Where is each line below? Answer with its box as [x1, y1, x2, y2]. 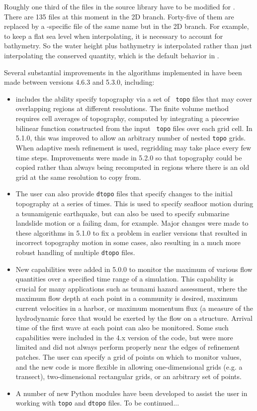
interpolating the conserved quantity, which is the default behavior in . [4, 50, 219, 60]
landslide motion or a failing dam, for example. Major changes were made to [15, 218, 249, 228]
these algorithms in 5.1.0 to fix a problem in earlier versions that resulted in [15, 227, 248, 238]
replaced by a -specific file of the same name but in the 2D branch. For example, [4, 21, 249, 31]
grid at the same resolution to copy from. [15, 171, 141, 182]
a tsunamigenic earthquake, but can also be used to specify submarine [15, 208, 230, 218]
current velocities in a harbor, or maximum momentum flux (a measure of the [15, 302, 253, 313]
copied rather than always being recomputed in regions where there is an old [15, 162, 250, 172]
